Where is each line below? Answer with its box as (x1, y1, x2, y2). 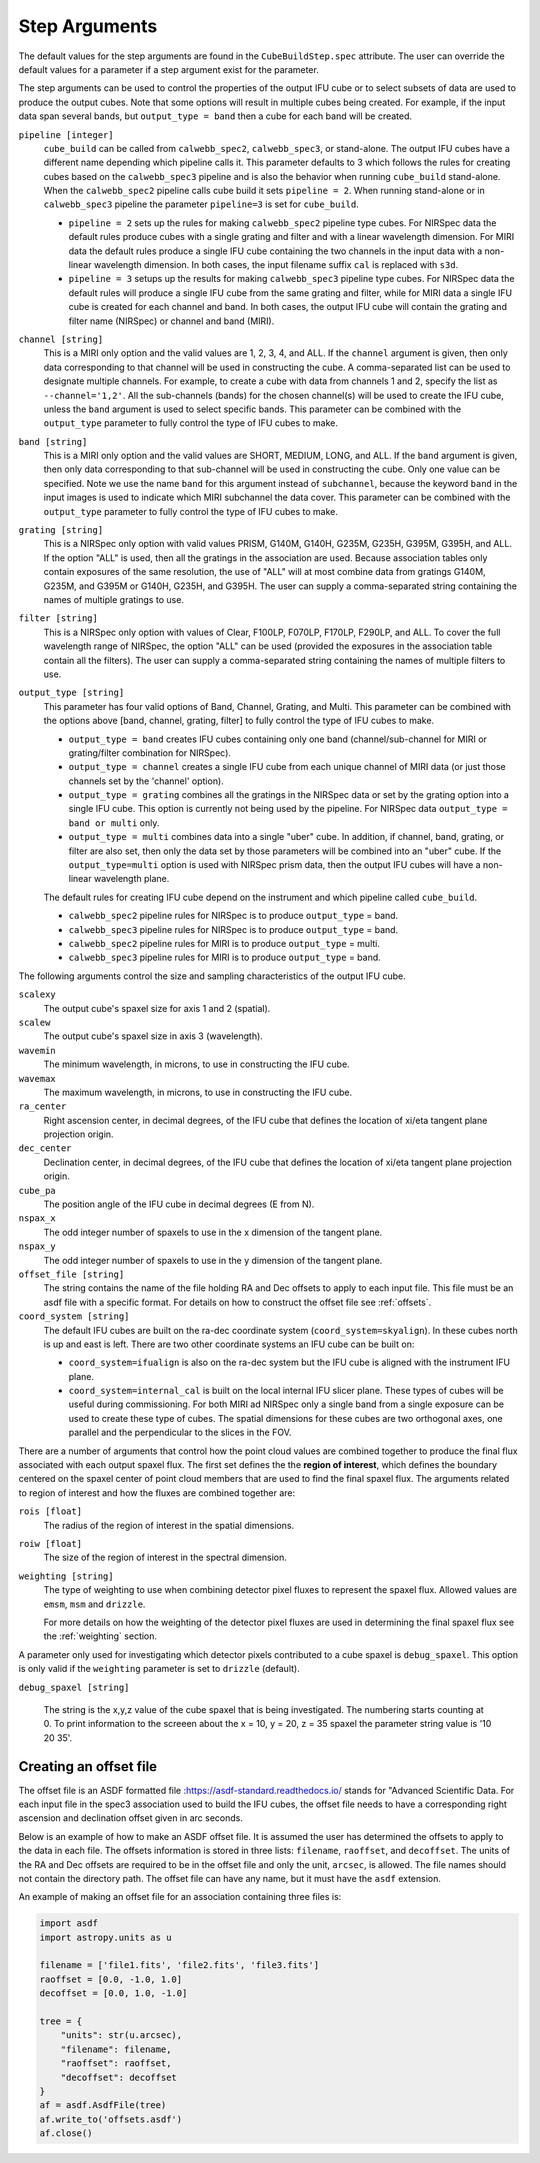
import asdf (39, 1918, 99, 1929)
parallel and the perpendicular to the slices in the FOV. (68, 1426, 292, 1439)
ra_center (18, 1101, 67, 1112)
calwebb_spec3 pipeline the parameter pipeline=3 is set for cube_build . (43, 198, 360, 210)
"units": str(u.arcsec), (60, 2030, 183, 2041)
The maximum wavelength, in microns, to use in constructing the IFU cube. (43, 1086, 353, 1098)
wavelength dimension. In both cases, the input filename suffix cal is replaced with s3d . (93, 259, 459, 271)
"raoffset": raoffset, (60, 2058, 172, 2069)
